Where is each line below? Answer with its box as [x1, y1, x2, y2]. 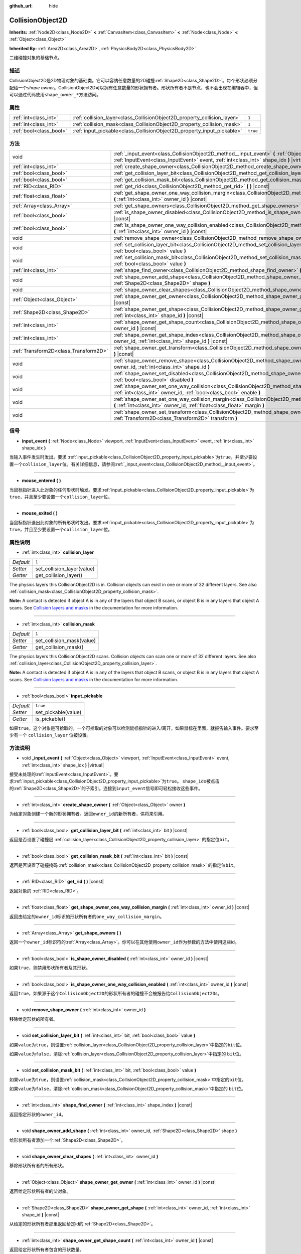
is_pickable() [35, 715, 66, 722]
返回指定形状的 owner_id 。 [9, 1111, 66, 1117]
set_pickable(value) [35, 709, 82, 716]
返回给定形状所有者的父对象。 [9, 1188, 71, 1194]
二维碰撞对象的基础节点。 [9, 55, 62, 61]
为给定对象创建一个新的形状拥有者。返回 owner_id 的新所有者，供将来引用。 [9, 811, 167, 817]
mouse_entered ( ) [22, 478, 61, 484]
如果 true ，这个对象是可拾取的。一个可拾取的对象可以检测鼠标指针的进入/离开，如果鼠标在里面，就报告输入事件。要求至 [9, 725, 259, 731]
